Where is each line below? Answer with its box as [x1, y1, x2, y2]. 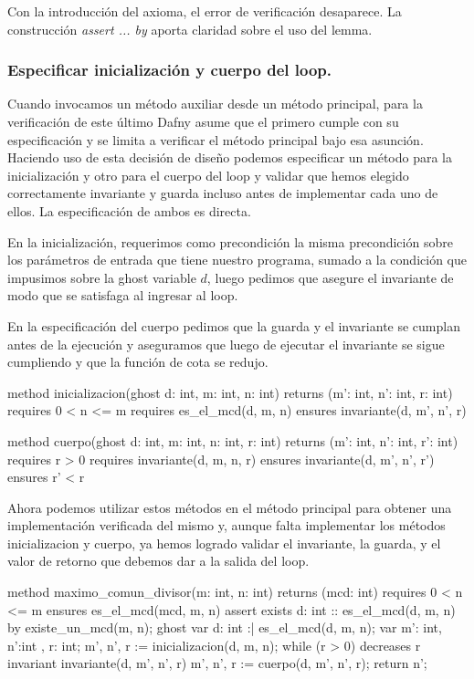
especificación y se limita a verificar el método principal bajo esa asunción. [7, 130, 424, 149]
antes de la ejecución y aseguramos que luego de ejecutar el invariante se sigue [7, 334, 445, 353]
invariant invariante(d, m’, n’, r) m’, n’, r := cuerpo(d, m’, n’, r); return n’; [7, 653, 427, 673]
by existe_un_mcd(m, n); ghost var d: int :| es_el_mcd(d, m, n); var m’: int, [7, 618, 442, 637]
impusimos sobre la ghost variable [7, 267, 196, 287]
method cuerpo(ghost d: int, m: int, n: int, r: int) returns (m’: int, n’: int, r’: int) [7, 431, 458, 450]
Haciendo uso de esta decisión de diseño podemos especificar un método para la [7, 148, 453, 167]
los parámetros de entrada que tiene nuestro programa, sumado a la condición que [7, 250, 467, 269]
